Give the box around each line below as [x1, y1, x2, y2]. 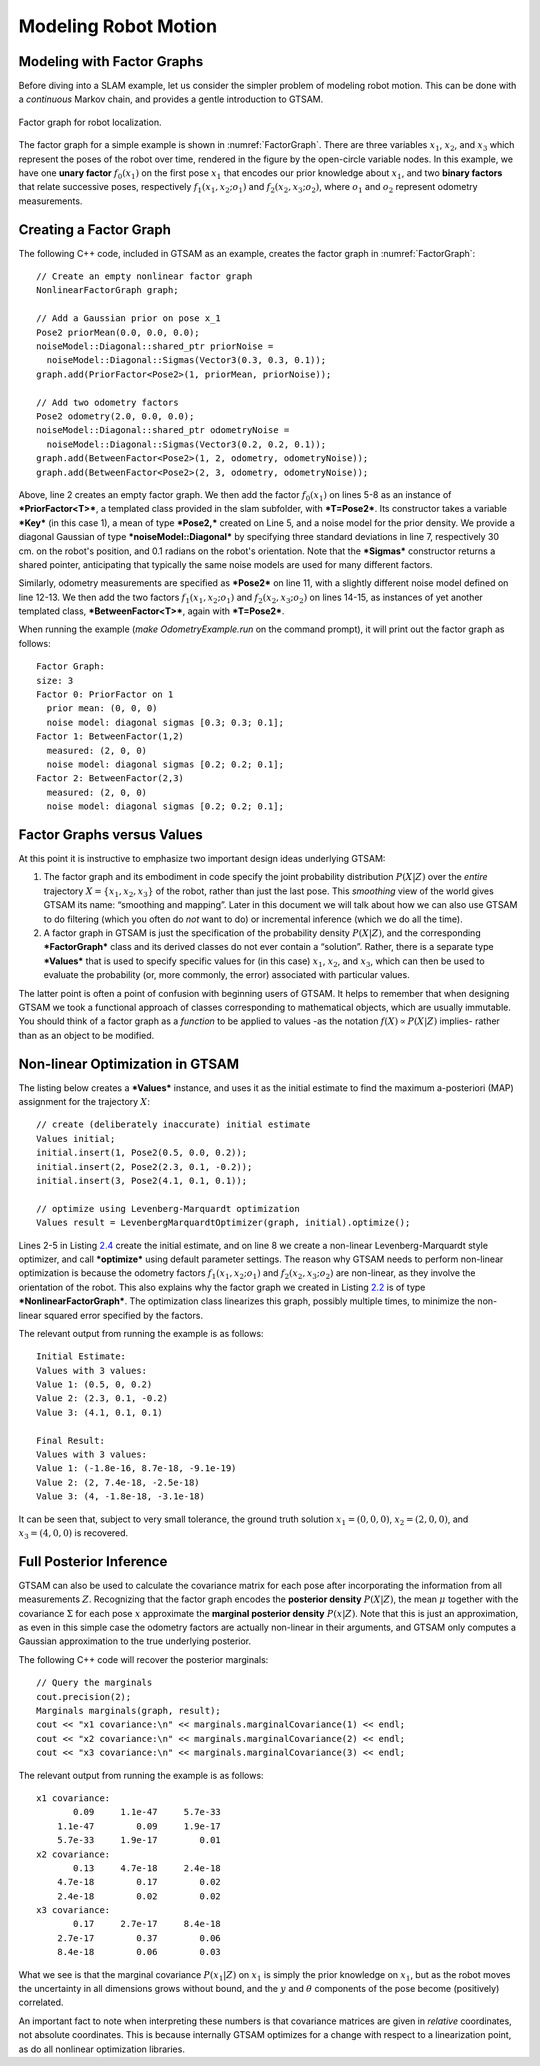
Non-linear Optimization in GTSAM [18, 1055, 240, 1072]
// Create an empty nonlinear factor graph [36, 271, 253, 282]
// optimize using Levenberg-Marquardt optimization [36, 1203, 300, 1214]
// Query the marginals [36, 1677, 153, 1689]
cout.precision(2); [36, 1691, 132, 1702]
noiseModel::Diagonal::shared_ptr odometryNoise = [36, 425, 290, 436]
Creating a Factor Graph [18, 221, 172, 238]
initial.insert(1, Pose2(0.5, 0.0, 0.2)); [36, 1147, 248, 1159]
